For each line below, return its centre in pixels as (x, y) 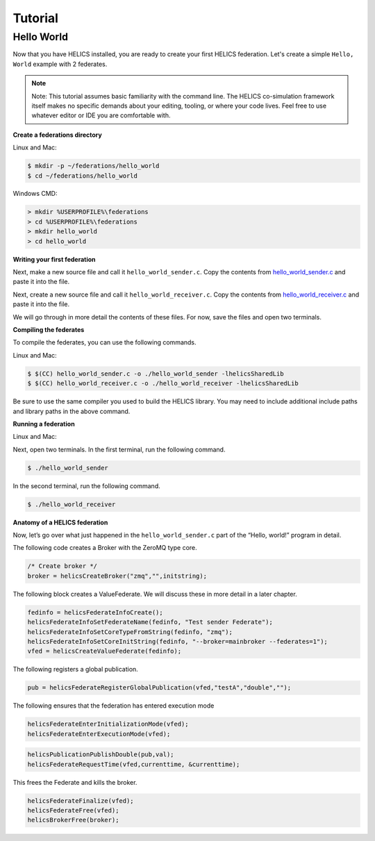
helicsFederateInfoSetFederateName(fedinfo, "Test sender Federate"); (150, 622)
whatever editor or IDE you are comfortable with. (101, 115)
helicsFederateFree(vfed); (73, 810)
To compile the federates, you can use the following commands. (105, 342)
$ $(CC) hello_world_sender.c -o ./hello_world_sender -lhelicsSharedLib (156, 374)
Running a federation (44, 424)
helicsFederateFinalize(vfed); (81, 801)
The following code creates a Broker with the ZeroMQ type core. (105, 548)
